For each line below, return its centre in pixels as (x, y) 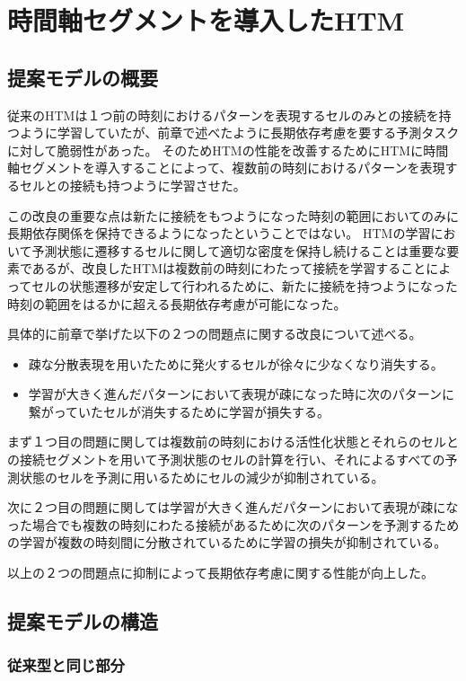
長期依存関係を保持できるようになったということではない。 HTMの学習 (219, 233)
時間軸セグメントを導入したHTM (206, 20)
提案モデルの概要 (83, 77)
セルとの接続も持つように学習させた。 (132, 185)
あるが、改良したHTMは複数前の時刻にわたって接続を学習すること (229, 268)
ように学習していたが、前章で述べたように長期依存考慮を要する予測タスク (239, 133)
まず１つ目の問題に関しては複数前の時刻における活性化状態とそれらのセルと (233, 442)
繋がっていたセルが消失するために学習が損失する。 (179, 411)
